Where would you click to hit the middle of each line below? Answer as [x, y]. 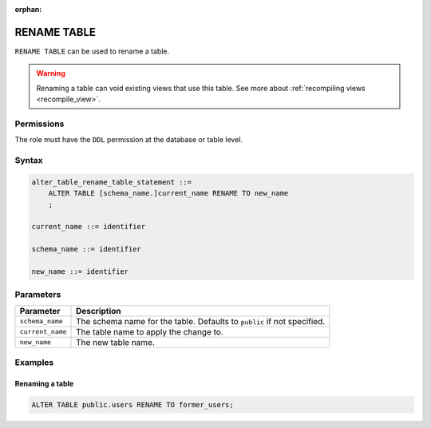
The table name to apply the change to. [150, 331]
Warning [51, 73]
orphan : [28, 9]
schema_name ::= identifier [86, 249]
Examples [34, 362]
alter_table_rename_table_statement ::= [111, 182]
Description [99, 311]
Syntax [29, 160]
